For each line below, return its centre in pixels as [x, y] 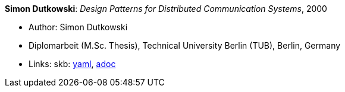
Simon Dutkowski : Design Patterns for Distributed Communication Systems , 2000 [166, 9]
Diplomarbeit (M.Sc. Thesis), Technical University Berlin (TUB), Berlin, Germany [185, 45]
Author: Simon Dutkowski [78, 27]
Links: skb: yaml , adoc [72, 64]
